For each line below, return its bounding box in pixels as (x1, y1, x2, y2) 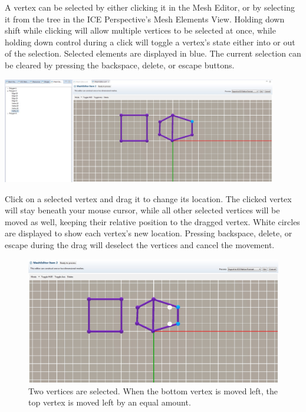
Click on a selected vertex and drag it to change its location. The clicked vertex (5, 192, 292, 205)
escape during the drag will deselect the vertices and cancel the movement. (5, 239, 275, 251)
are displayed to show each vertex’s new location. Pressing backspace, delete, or (5, 227, 292, 239)
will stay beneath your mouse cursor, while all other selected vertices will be (5, 204, 280, 216)
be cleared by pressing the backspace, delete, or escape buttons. (5, 58, 235, 71)
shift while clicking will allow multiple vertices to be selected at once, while (5, 24, 276, 37)
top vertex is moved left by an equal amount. (28, 396, 191, 408)
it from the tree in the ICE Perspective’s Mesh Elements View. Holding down (5, 12, 285, 25)
